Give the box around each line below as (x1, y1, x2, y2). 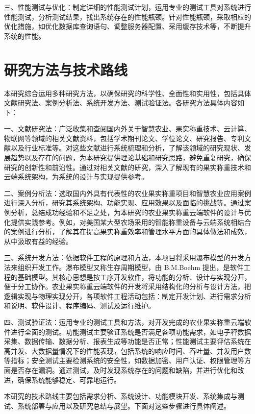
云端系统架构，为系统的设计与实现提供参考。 (4, 171, 148, 182)
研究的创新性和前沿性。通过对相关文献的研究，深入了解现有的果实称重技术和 (4, 162, 251, 172)
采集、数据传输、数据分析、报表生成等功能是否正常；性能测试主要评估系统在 (4, 336, 251, 346)
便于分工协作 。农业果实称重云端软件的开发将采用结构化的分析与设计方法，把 (4, 281, 251, 292)
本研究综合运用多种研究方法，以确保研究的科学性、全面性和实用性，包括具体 (4, 88, 251, 98)
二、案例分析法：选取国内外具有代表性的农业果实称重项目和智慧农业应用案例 (4, 188, 251, 198)
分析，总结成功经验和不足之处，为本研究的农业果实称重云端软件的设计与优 (10, 207, 251, 218)
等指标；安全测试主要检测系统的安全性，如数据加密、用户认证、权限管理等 (4, 355, 244, 365)
